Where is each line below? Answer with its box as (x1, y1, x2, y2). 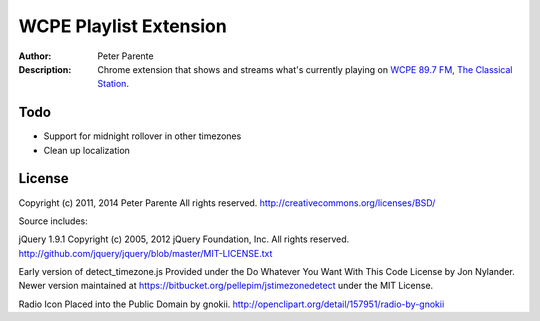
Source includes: (18, 215, 89, 227)
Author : (18, 50, 52, 62)
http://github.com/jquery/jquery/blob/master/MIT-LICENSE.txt (18, 247, 273, 259)
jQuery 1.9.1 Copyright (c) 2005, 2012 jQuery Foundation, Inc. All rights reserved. (18, 233, 350, 245)
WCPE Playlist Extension (18, 15, 227, 37)
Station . (97, 78, 130, 90)
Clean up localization (43, 144, 130, 156)
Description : (18, 63, 72, 75)
